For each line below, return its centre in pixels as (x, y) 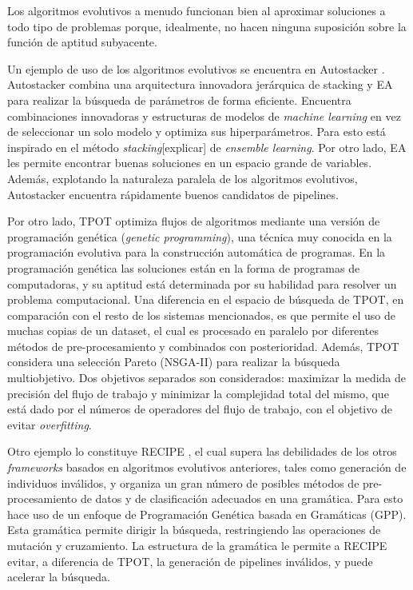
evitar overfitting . (50, 424)
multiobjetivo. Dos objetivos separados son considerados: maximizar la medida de (207, 378)
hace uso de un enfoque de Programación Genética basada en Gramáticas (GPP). (207, 514)
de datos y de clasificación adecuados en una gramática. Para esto (242, 498)
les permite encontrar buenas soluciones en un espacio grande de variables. (190, 163)
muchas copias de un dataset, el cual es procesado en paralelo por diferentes (193, 331)
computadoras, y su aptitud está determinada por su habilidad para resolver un (202, 283)
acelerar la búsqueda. (59, 577)
